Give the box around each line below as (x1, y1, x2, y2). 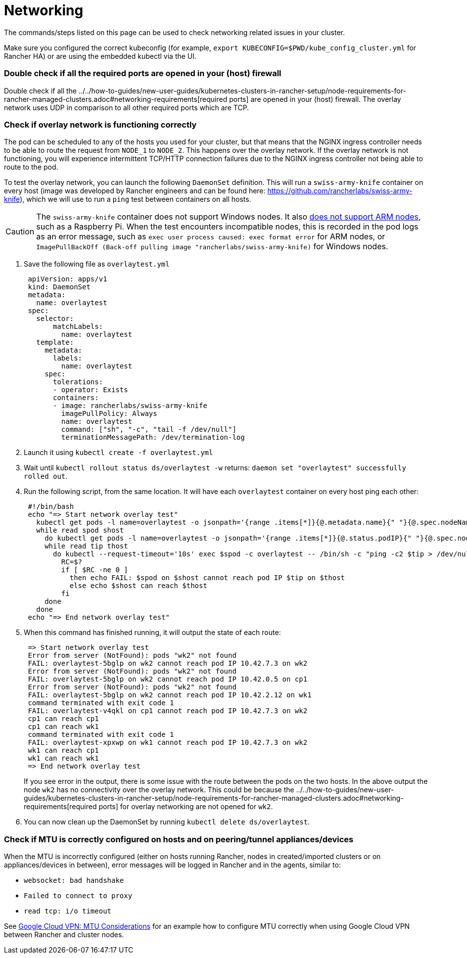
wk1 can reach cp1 (28, 746, 99, 755)
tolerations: (53, 378, 103, 386)
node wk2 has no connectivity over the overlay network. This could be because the (24, 785, 294, 794)
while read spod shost (36, 526, 124, 535)
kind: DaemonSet (28, 283, 91, 291)
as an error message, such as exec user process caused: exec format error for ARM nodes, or (36, 231, 385, 242)
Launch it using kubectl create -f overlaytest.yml (24, 448, 213, 457)
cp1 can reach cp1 (28, 715, 99, 723)
